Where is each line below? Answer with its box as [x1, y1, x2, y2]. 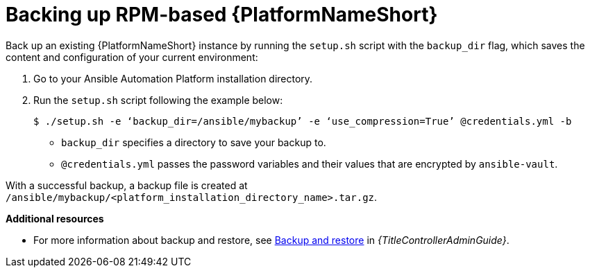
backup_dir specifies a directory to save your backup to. [61, 136, 326, 148]
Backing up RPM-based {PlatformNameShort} [6, 3, 438, 26]
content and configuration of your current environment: [6, 51, 258, 63]
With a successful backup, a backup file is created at [6, 179, 248, 191]
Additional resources [6, 212, 104, 224]
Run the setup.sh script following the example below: [33, 94, 283, 106]
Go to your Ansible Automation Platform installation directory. [33, 72, 313, 85]
